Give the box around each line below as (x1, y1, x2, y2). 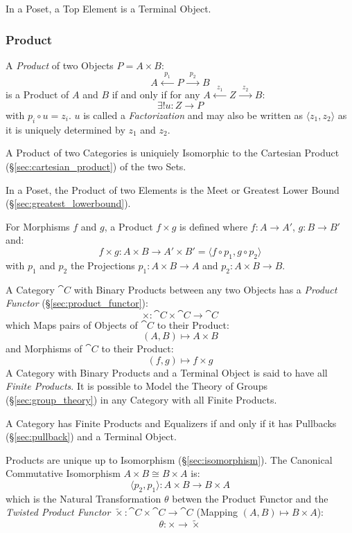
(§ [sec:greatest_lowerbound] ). (6, 196, 131, 210)
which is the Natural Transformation (6, 491, 161, 505)
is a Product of (6, 87, 69, 102)
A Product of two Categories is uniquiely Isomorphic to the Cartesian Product (6, 145, 340, 160)
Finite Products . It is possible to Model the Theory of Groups (6, 379, 267, 393)
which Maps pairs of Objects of (6, 317, 138, 332)
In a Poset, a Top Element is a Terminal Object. (6, 1, 211, 15)
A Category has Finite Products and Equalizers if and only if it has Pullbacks (6, 415, 337, 430)
